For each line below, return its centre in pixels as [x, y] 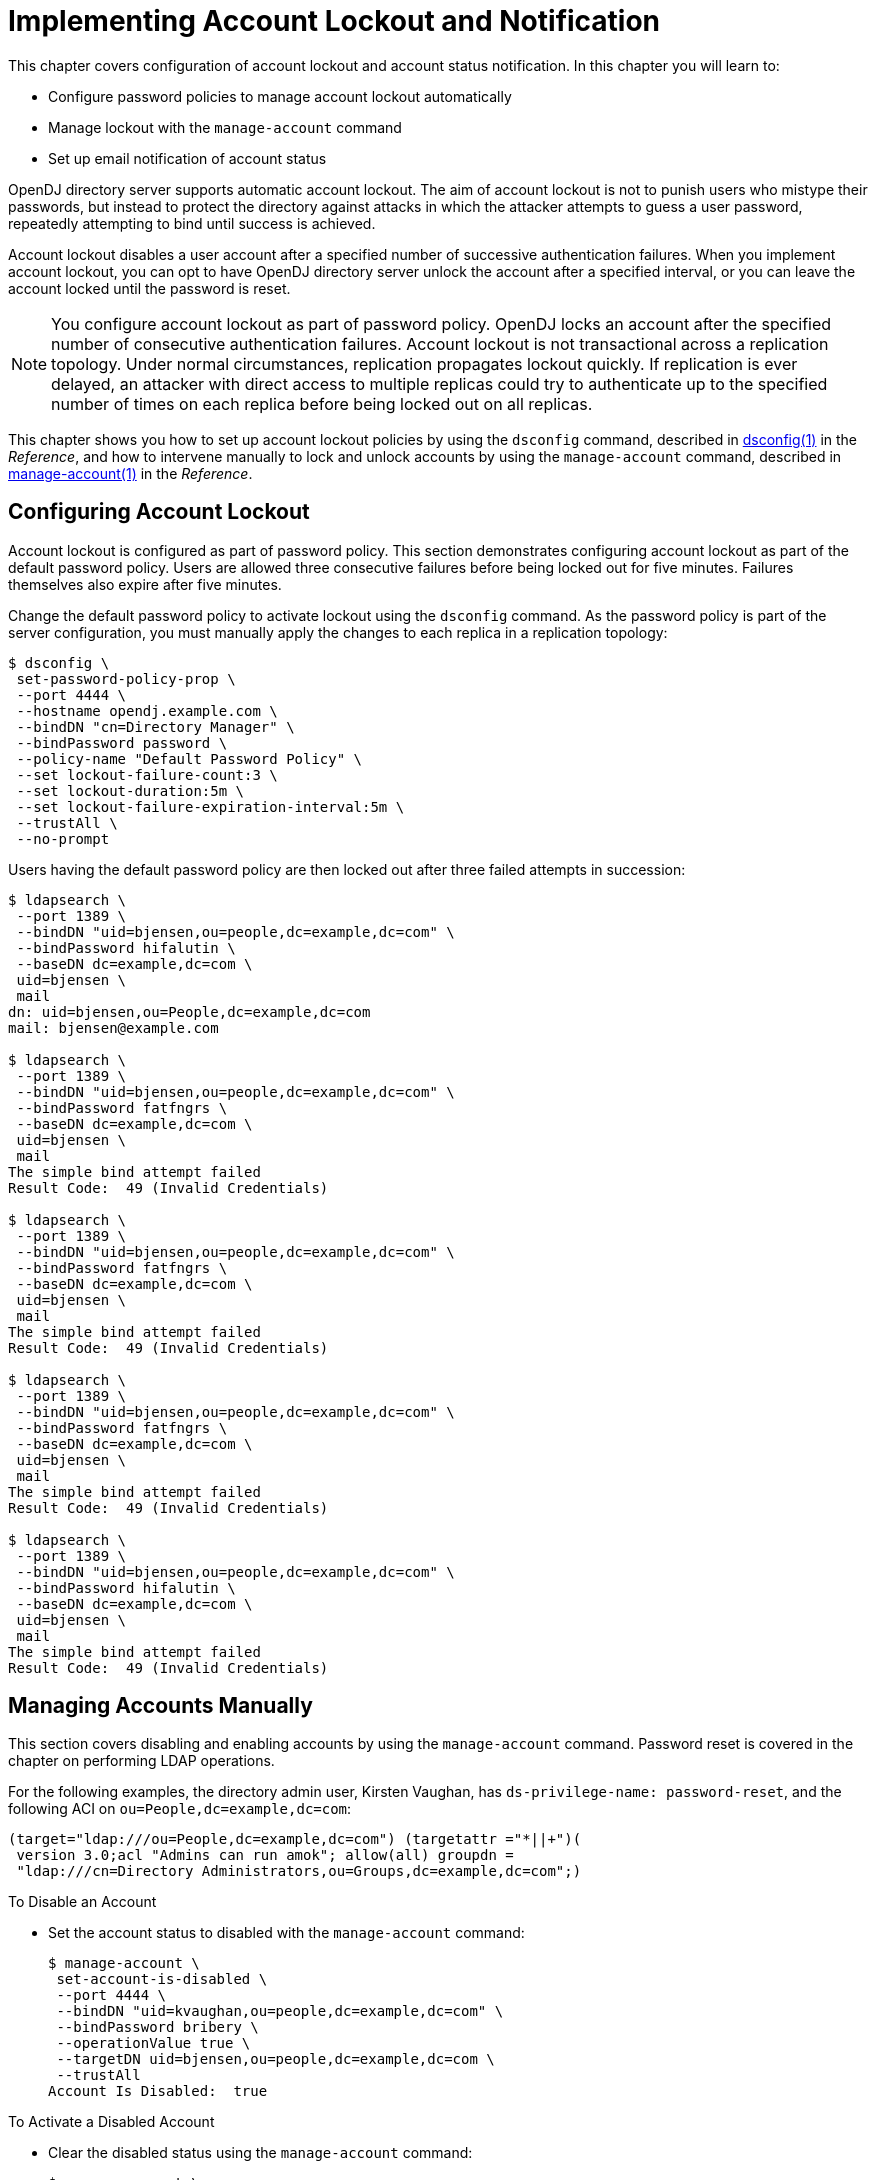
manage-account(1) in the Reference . [130, 473]
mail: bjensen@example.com [113, 1027]
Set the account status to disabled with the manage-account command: [286, 1933]
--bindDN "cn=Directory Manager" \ [155, 726]
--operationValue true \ [153, 2043]
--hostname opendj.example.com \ [147, 710]
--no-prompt [63, 838]
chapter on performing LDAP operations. [141, 1761]
